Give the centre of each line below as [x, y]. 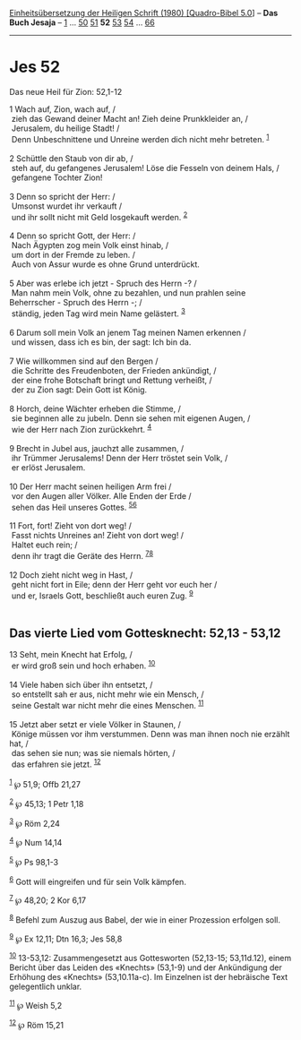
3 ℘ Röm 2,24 [35, 822]
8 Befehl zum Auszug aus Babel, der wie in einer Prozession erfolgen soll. [145, 919]
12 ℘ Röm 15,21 [37, 1024]
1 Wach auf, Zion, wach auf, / [63, 109]
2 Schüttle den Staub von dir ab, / [71, 158]
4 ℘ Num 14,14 [36, 842]
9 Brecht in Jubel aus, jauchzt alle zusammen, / [97, 448]
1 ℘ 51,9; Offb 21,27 [45, 783]
